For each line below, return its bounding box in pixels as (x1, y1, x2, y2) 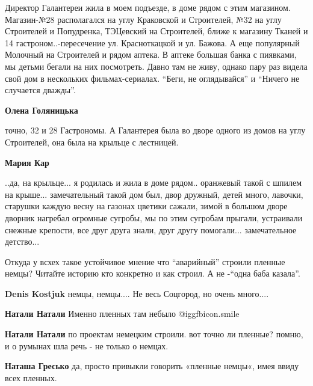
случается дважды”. (5, 84, 76, 96)
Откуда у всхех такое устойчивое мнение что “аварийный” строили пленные (5, 255, 285, 268)
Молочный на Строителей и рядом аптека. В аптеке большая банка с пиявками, (5, 48, 297, 61)
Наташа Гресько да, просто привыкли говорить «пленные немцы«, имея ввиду (5, 360, 299, 372)
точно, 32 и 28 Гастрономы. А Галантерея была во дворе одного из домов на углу (5, 124, 306, 136)
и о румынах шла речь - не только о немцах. (5, 339, 169, 352)
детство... (5, 235, 40, 248)
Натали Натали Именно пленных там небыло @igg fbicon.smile (5, 307, 240, 320)
